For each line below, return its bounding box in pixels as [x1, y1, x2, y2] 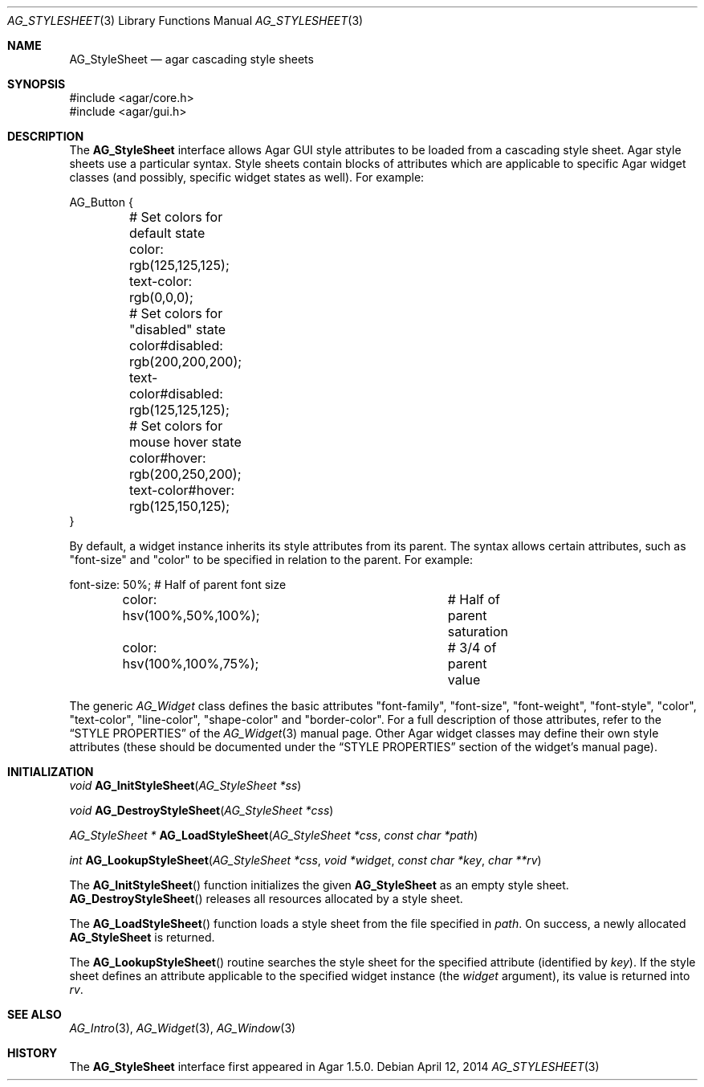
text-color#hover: [128, 482, 235, 498]
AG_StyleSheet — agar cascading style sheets [69, 52, 314, 66]
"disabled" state [128, 321, 226, 337]
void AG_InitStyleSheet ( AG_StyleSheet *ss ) [69, 778, 302, 792]
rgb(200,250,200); [128, 466, 242, 482]
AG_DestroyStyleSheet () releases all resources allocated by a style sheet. [69, 892, 463, 905]
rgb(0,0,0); [128, 289, 193, 305]
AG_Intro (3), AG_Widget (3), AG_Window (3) [69, 1021, 296, 1035]
